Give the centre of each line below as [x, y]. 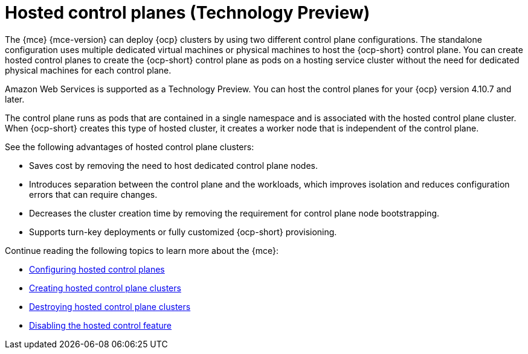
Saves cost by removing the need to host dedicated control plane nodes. [174, 165]
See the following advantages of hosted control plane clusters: [130, 147]
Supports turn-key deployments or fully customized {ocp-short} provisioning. [183, 232]
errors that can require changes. [93, 194]
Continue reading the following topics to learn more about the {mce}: [142, 250]
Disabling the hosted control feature [101, 325]
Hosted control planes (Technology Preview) [188, 13]
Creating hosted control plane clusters [105, 288]
